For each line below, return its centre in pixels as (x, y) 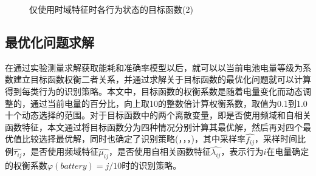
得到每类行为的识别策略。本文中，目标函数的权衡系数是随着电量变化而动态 (154, 91)
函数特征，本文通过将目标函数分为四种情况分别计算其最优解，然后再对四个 (154, 127)
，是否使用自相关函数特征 (160, 151)
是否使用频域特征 (65, 151)
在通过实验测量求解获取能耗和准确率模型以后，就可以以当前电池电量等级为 (154, 67)
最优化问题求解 (50, 42)
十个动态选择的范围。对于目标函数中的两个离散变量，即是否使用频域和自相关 (158, 115)
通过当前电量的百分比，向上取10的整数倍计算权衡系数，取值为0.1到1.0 (169, 103)
